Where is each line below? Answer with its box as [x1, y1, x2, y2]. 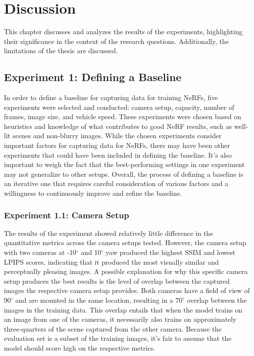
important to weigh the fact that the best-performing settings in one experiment [4, 159, 245, 169]
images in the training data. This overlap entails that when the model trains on [4, 304, 242, 314]
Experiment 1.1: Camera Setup [4, 209, 129, 221]
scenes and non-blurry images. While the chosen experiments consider [12, 130, 222, 141]
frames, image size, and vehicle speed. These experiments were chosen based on [4, 111, 241, 122]
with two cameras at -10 [4, 247, 76, 257]
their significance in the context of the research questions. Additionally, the [4, 36, 229, 46]
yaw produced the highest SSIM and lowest [106, 247, 235, 257]
